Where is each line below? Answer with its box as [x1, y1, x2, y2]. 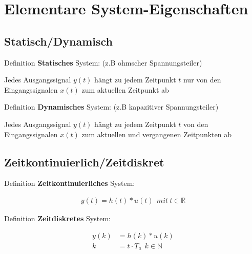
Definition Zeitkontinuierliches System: [4, 178, 135, 188]
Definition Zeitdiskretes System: [4, 213, 111, 223]
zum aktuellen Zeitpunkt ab [81, 84, 169, 95]
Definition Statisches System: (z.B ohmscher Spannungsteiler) [4, 57, 202, 68]
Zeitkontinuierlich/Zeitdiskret [4, 154, 164, 170]
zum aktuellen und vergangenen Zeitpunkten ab [81, 129, 232, 139]
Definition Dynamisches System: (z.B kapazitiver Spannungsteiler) [4, 101, 219, 112]
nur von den [183, 74, 221, 85]
